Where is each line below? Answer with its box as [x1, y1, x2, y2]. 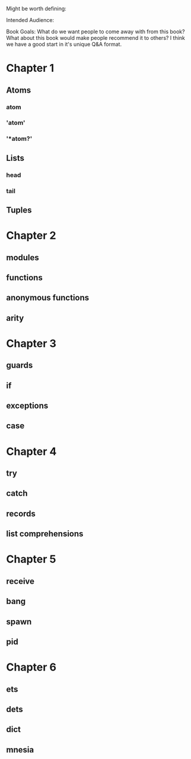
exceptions [6, 401, 49, 411]
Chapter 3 [6, 337, 56, 350]
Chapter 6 [6, 660, 56, 674]
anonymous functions [6, 293, 90, 303]
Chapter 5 [6, 552, 56, 566]
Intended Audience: [6, 17, 55, 23]
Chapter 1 [6, 62, 55, 75]
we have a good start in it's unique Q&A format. [6, 41, 122, 48]
